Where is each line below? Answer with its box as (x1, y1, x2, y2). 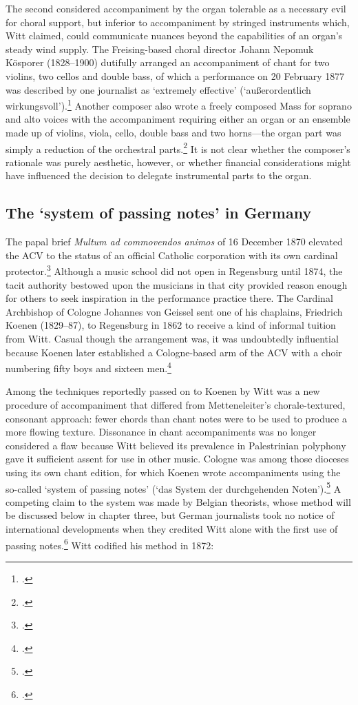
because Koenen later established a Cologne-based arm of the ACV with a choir (6, 345, 342, 359)
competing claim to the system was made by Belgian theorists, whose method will (6, 494, 351, 509)
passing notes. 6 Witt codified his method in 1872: (6, 535, 214, 552)
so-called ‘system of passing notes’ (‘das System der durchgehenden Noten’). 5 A (6, 479, 341, 495)
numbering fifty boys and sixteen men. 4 (6, 359, 171, 375)
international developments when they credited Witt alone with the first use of (6, 522, 338, 536)
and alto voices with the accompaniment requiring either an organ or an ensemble (6, 112, 350, 126)
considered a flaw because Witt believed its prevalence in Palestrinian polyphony (6, 438, 346, 452)
